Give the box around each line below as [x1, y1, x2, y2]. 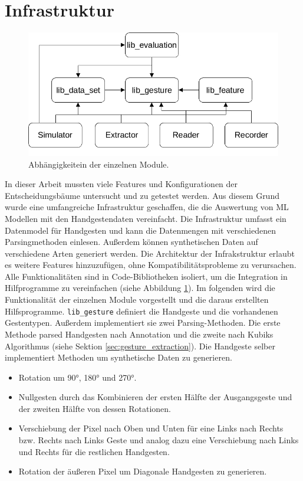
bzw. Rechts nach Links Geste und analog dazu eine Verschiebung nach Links [18, 434, 299, 446]
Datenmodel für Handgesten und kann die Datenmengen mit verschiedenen [5, 224, 276, 236]
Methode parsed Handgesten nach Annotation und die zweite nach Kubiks [5, 328, 274, 340]
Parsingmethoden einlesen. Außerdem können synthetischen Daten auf [5, 235, 258, 248]
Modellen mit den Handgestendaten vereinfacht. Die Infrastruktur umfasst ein [5, 212, 286, 224]
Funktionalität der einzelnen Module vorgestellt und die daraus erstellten [5, 293, 269, 306]
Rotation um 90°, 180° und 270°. [18, 371, 137, 383]
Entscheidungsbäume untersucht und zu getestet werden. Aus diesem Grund [5, 189, 279, 201]
